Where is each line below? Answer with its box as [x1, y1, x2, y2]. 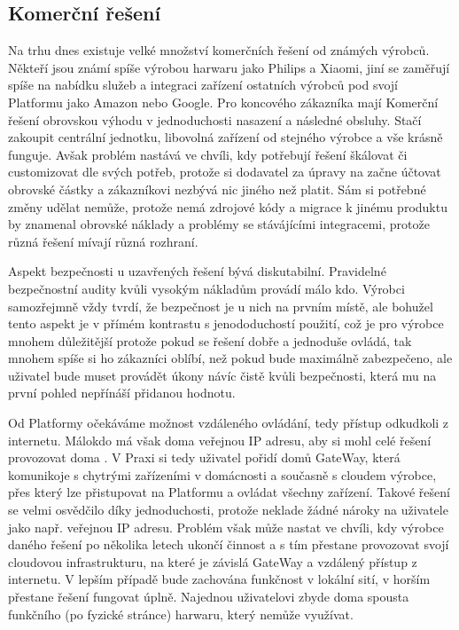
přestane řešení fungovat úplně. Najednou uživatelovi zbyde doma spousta [8, 587, 409, 606]
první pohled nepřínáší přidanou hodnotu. [8, 383, 236, 402]
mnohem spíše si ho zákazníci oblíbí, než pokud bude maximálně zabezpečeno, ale [8, 349, 453, 367]
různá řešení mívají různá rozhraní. [8, 232, 198, 250]
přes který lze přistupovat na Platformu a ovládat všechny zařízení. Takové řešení [8, 483, 450, 501]
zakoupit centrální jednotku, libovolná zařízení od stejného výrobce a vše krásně [8, 128, 443, 146]
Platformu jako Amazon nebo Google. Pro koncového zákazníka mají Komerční [8, 92, 439, 111]
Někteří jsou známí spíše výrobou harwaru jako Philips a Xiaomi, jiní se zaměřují [8, 58, 450, 76]
